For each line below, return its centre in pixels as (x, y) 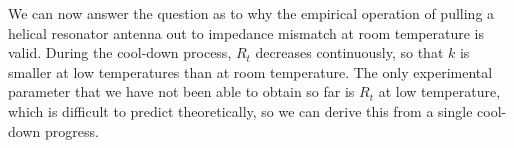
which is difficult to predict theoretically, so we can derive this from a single (240, 110)
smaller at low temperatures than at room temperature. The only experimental (250, 71)
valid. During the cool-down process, (120, 52)
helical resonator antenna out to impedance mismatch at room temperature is (246, 32)
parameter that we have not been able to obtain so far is (181, 91)
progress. (71, 130)
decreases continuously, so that (349, 52)
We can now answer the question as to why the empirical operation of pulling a (251, 13)
